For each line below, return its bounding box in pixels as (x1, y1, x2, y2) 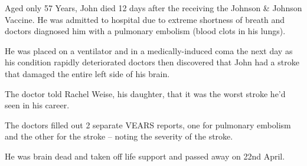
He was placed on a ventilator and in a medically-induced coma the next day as (5, 44, 293, 57)
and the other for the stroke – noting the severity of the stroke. (5, 130, 233, 142)
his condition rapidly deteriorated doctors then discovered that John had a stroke (5, 56, 299, 68)
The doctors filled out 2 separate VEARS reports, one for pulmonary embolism (5, 118, 291, 131)
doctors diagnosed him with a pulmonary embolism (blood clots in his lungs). (5, 25, 286, 37)
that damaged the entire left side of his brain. (5, 67, 170, 79)
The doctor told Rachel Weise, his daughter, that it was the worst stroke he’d (5, 87, 286, 99)
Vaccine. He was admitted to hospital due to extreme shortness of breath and (5, 13, 285, 25)
